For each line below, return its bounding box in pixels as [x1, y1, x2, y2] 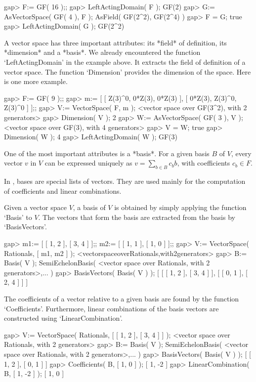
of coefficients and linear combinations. [4, 185, 122, 196]
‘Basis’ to [4, 212, 32, 222]
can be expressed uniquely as [44, 158, 132, 168]
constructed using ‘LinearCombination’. [4, 313, 123, 323]
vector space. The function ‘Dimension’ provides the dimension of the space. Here [4, 66, 251, 77]
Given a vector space [4, 202, 67, 212]
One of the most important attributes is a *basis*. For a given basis [4, 148, 210, 158]
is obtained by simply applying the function [114, 202, 247, 212]
